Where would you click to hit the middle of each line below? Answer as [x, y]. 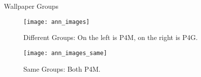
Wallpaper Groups [31, 6]
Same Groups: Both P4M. [62, 68]
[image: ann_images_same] [65, 53]
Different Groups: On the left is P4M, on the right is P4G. [111, 37]
